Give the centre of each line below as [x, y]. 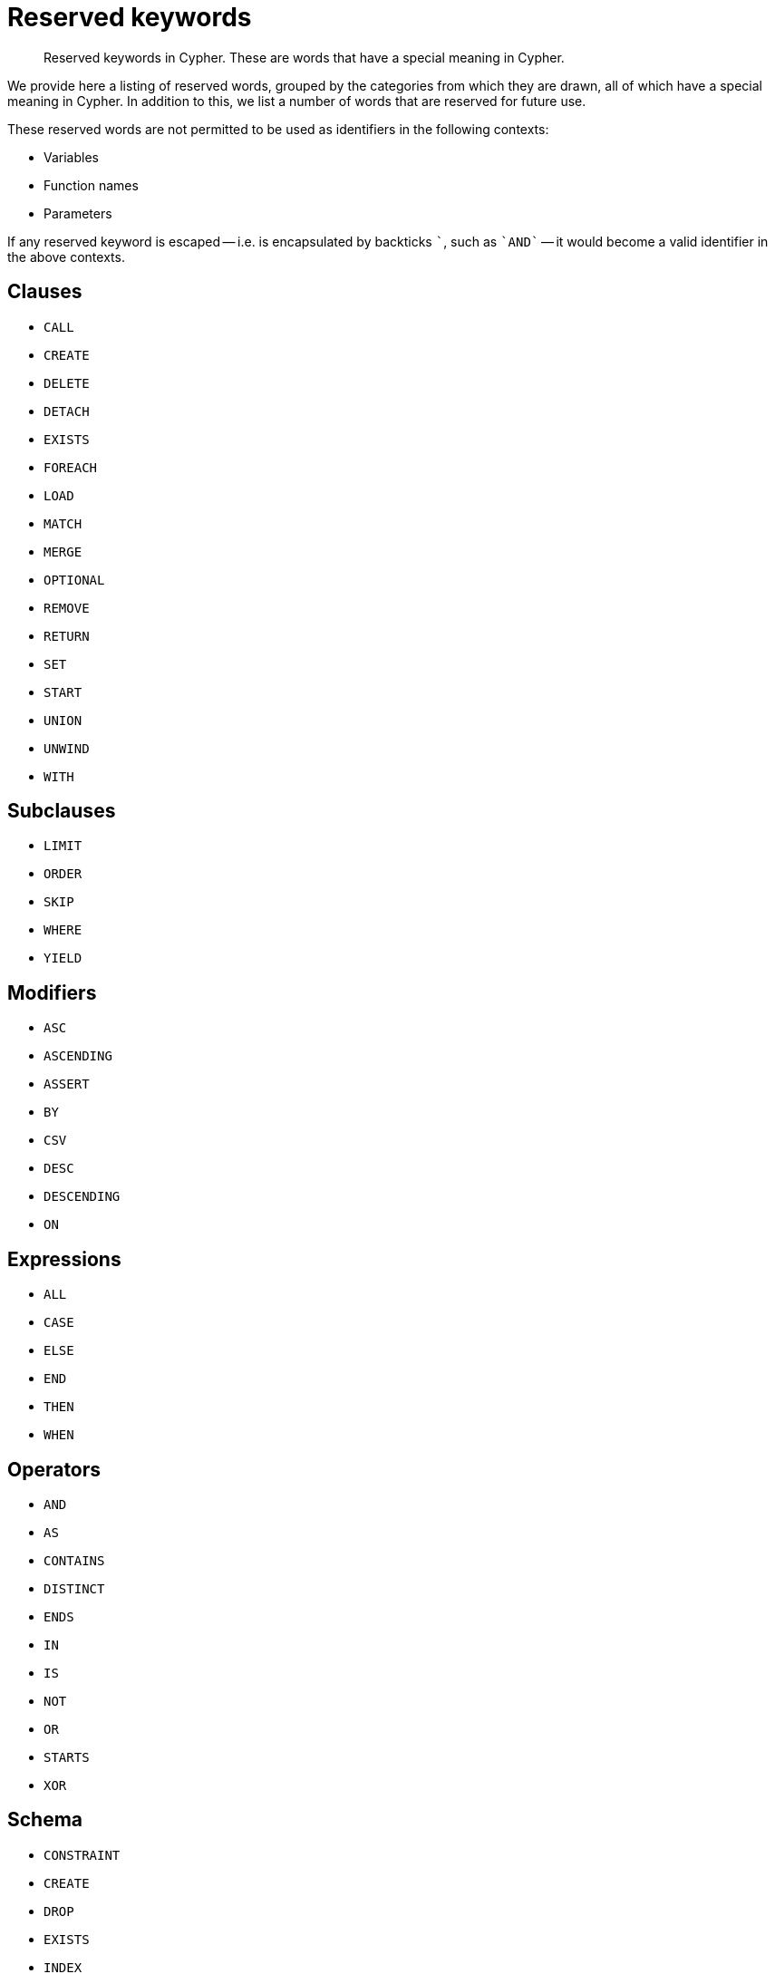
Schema [45, 1820]
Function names [91, 185]
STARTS [67, 1757]
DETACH [67, 411]
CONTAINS [74, 1560]
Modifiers [52, 992]
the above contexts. [66, 256]
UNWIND [67, 748]
